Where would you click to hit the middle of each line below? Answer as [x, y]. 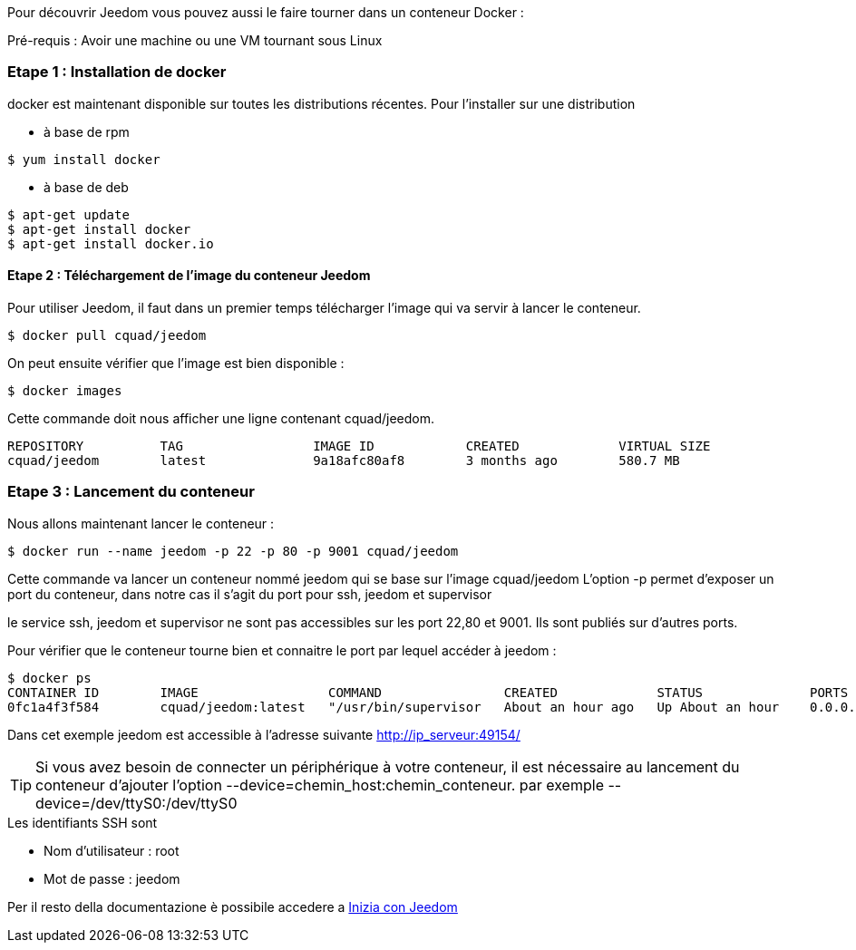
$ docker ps [49, 678]
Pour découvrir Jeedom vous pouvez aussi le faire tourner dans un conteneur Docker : [266, 12]
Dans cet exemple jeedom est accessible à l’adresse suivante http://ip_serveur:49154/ [264, 734]
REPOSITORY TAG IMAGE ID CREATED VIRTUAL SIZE [359, 446]
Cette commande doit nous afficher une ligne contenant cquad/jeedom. [221, 418]
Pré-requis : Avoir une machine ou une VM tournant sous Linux [195, 40]
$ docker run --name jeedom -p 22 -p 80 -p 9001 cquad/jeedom [233, 551]
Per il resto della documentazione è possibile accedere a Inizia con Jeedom [233, 906]
